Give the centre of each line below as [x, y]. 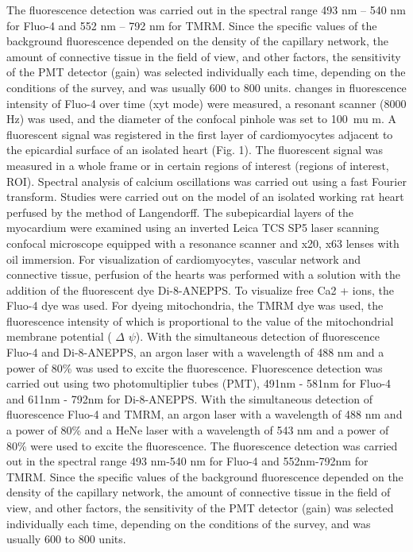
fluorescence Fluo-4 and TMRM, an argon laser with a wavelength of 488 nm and [205, 414]
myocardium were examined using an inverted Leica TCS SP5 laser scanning [193, 228]
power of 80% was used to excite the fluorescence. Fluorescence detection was [195, 367]
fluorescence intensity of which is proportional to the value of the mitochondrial [200, 320]
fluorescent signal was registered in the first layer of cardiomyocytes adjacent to [200, 134]
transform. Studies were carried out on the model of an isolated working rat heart [205, 197]
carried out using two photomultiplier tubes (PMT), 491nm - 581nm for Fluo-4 [199, 383]
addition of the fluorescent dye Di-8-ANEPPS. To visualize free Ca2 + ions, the [200, 290]
